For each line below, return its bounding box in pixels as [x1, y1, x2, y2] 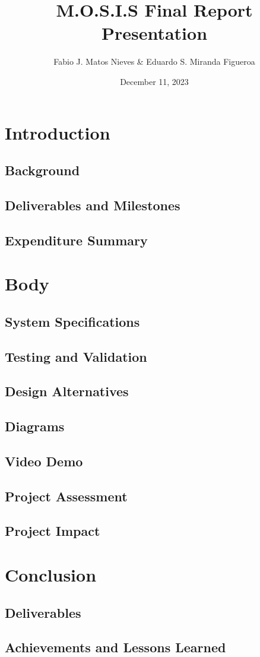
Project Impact [5, 522, 100, 540]
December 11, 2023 [120, 75, 189, 87]
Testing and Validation [5, 347, 147, 365]
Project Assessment [5, 487, 128, 505]
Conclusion [5, 563, 97, 587]
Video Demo [5, 451, 83, 470]
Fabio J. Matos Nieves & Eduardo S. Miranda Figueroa [53, 55, 255, 68]
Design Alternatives [5, 382, 129, 400]
